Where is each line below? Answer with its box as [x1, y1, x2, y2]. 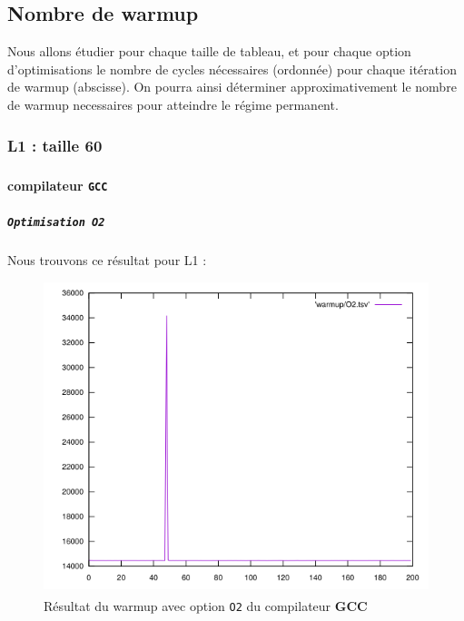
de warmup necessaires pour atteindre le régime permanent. [7, 94, 339, 113]
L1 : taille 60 [7, 133, 103, 156]
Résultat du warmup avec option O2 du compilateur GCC [44, 596, 368, 615]
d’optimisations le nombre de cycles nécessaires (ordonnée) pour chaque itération [7, 59, 457, 78]
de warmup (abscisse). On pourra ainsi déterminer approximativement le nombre [7, 77, 457, 96]
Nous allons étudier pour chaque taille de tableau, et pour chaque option [7, 42, 411, 61]
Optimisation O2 [7, 215, 105, 229]
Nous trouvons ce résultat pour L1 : [7, 250, 207, 269]
